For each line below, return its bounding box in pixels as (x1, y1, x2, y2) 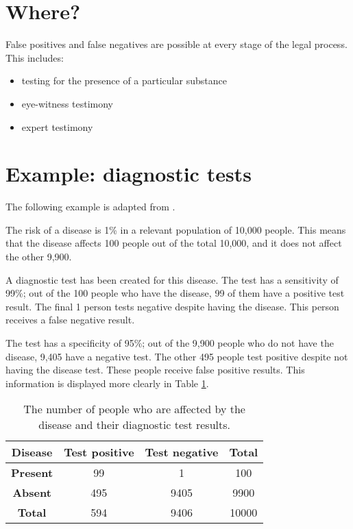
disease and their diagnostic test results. (38, 417, 230, 433)
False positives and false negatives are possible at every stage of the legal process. (5, 37, 348, 51)
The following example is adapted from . (5, 199, 175, 214)
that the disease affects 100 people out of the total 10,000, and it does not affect (5, 236, 342, 250)
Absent (12, 484, 51, 501)
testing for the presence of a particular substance (21, 73, 227, 88)
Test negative (145, 444, 219, 460)
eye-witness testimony (21, 96, 113, 110)
